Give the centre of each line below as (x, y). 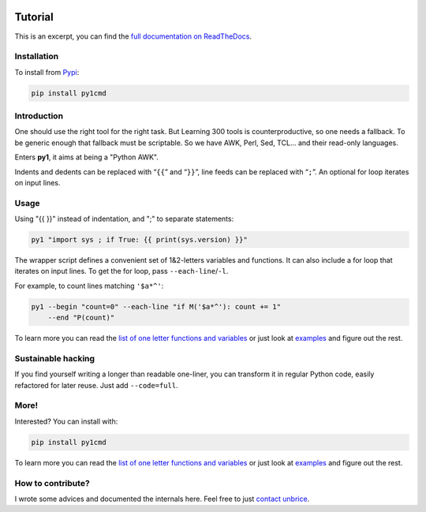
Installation (37, 57)
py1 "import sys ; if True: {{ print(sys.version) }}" (139, 240)
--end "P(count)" (81, 318)
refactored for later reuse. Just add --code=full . (96, 385)
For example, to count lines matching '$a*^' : (89, 286)
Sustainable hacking (54, 358)
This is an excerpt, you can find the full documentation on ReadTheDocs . (133, 36)
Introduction (39, 116)
